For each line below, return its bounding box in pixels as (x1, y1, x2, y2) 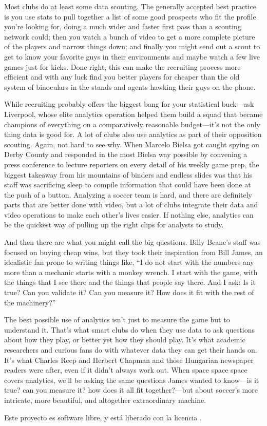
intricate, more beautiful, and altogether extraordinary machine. (4, 394, 206, 405)
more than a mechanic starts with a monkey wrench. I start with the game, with (4, 266, 258, 277)
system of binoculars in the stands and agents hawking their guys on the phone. (4, 81, 256, 92)
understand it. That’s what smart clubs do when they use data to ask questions (4, 324, 255, 335)
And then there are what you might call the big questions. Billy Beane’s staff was (4, 237, 261, 247)
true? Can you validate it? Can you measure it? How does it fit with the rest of (4, 287, 254, 298)
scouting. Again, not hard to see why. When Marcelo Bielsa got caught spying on (4, 139, 259, 149)
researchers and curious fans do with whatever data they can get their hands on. (4, 344, 257, 355)
